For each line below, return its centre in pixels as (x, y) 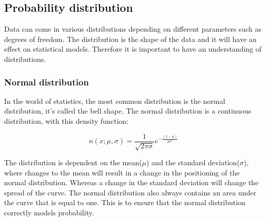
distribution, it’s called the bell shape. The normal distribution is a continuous (128, 111)
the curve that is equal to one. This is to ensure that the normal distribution (125, 202)
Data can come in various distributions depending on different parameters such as (133, 29)
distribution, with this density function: (66, 120)
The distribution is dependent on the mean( (73, 162)
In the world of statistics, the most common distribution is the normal (115, 101)
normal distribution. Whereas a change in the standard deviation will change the (131, 182)
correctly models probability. (49, 212)
